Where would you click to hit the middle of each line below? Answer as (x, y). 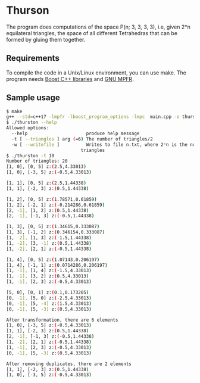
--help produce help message (76, 134)
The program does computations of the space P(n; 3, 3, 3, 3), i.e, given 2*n (98, 27)
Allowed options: (28, 128)
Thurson (28, 10)
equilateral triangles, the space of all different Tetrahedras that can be (92, 33)
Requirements (33, 58)
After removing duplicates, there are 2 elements (69, 364)
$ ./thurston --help (32, 123)
